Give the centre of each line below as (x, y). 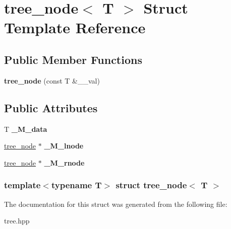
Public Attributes (51, 107)
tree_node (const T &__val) (52, 80)
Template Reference (75, 27)
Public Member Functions (73, 59)
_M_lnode (64, 146)
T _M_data (26, 129)
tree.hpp (17, 221)
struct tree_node (151, 185)
